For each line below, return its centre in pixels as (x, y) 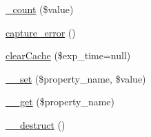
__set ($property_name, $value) (76, 78)
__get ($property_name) (60, 102)
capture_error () (41, 32)
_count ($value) (40, 9)
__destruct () (36, 124)
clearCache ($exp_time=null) (68, 55)
